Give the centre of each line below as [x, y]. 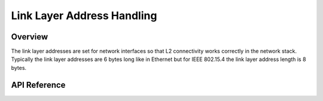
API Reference [38, 85]
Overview [30, 37]
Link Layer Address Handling [84, 16]
